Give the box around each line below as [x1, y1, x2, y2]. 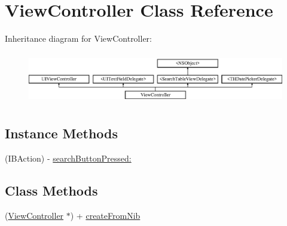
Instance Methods [5, 123, 118, 142]
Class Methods [5, 181, 98, 199]
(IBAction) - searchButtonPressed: [5, 151, 132, 164]
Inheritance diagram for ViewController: [5, 32, 152, 45]
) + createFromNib [70, 209, 141, 221]
